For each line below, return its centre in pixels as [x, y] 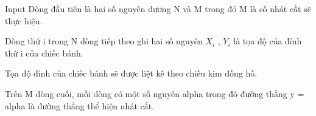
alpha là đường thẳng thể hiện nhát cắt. [80, 105]
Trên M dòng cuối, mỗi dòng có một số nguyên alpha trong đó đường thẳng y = [155, 93]
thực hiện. [24, 20]
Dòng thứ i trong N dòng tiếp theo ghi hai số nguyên [104, 41]
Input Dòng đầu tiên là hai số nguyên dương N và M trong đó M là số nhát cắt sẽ [158, 9]
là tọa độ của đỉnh [268, 41]
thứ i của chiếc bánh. [44, 53]
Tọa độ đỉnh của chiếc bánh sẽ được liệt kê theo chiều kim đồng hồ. [131, 73]
